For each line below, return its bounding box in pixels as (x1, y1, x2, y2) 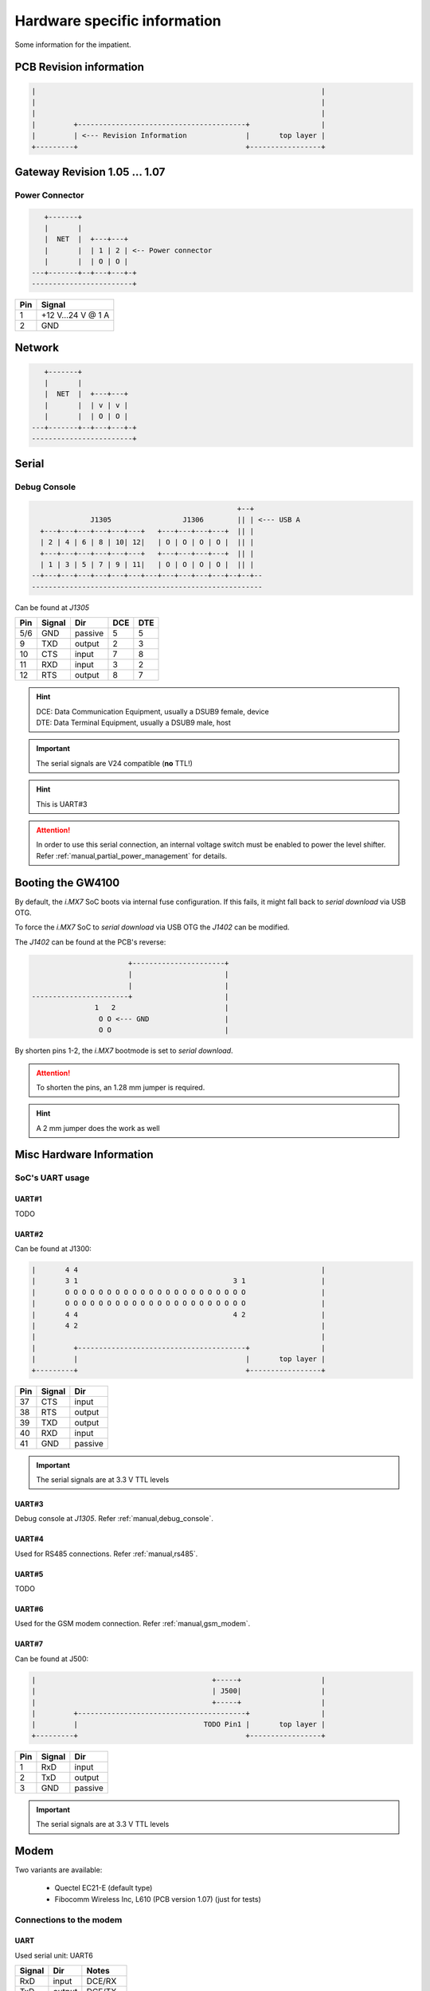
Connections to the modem (14, 1914, 123, 1925)
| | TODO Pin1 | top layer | (31, 1720, 326, 1729)
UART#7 (14, 1639, 44, 1649)
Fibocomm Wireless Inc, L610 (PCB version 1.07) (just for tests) (54, 1894, 262, 1903)
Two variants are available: (14, 1865, 103, 1875)
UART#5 (14, 1569, 44, 1578)
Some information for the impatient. (14, 40, 131, 49)
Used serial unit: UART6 (14, 1950, 93, 1960)
